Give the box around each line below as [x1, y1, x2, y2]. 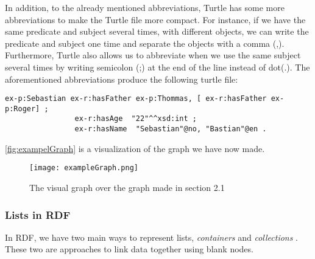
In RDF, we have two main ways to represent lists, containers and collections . [5, 230, 299, 243]
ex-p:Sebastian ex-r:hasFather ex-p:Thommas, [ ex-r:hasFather [5, 94, 267, 103]
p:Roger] [5, 104, 40, 113]
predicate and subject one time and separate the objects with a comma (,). [5, 36, 285, 49]
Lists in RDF [5, 207, 71, 222]
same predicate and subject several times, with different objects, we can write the [5, 25, 309, 38]
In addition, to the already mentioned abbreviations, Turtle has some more [5, 1, 285, 13]
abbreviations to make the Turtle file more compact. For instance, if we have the [5, 13, 306, 26]
